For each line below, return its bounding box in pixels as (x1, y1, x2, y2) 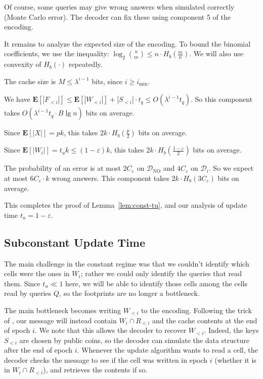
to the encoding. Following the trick (141, 305, 252, 315)
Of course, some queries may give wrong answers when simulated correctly (4, 2, 235, 12)
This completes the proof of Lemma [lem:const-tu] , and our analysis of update (4, 200, 247, 210)
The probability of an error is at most (4, 163, 121, 173)
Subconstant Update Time (4, 234, 146, 250)
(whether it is (214, 354, 256, 365)
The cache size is (4, 75, 56, 86)
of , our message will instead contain (4, 315, 117, 325)
